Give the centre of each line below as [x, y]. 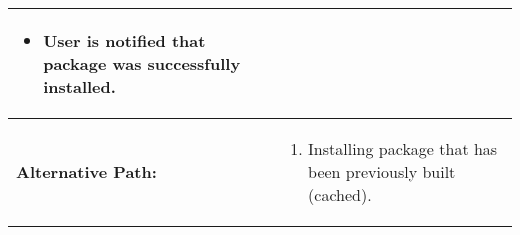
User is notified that [124, 40]
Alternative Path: [86, 171]
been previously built [382, 171]
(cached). [340, 194]
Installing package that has [403, 148]
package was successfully [142, 63]
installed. [79, 86]
